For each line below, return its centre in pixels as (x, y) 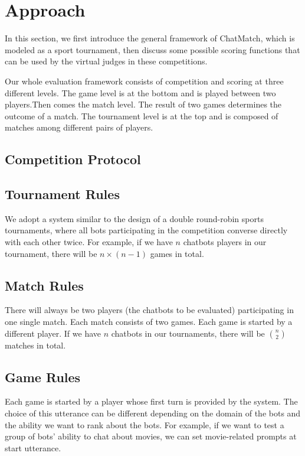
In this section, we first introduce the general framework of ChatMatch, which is (150, 38)
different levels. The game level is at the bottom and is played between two (140, 92)
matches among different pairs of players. (79, 127)
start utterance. (33, 447)
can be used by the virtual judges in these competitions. (106, 61)
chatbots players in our (225, 242)
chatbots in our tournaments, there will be (188, 333)
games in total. (177, 253)
